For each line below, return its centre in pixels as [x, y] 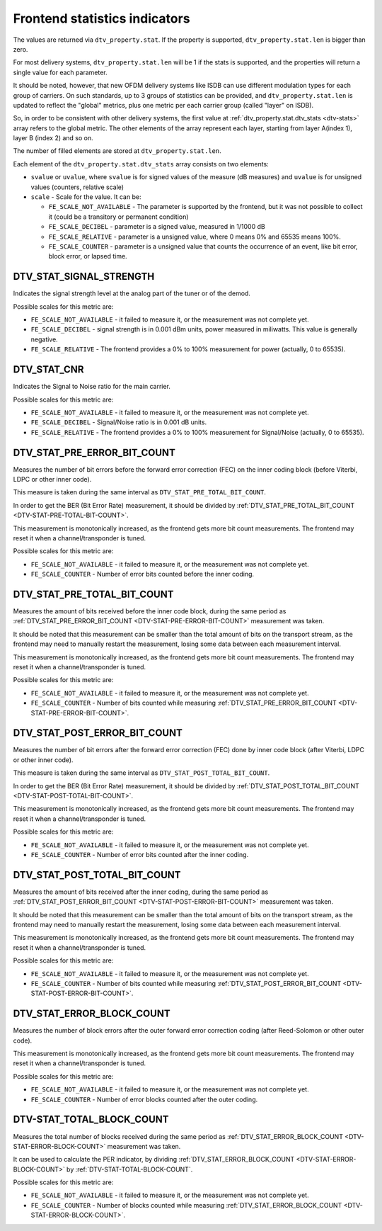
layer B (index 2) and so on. [53, 138]
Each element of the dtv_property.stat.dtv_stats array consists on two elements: [141, 164]
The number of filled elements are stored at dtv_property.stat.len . [117, 151]
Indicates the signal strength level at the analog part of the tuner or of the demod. [132, 293]
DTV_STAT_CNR [48, 369]
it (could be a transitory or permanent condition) [118, 217]
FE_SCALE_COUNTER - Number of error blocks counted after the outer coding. [144, 1099]
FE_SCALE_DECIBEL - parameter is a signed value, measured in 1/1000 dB [157, 227]
